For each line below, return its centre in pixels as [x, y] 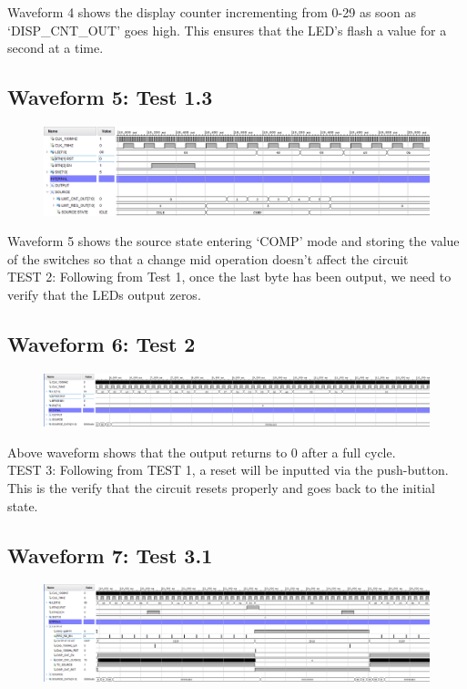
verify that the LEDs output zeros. [104, 295]
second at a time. [56, 48]
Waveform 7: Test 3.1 [110, 555]
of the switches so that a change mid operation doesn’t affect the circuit [208, 258]
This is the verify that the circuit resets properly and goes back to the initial [221, 488]
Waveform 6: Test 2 [102, 344]
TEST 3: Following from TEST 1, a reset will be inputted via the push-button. [228, 470]
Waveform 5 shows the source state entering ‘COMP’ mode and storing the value [233, 241]
